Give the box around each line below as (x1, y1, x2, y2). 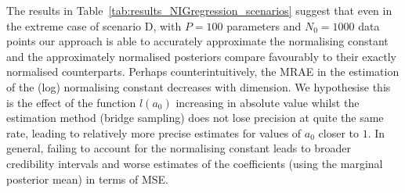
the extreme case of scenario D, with (6, 17, 182, 34)
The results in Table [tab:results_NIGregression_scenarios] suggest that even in (6, 2, 392, 18)
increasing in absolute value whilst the (175, 94, 360, 110)
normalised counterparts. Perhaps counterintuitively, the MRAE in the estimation (6, 63, 400, 80)
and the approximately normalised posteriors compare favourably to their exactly (6, 48, 396, 64)
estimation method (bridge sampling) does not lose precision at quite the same (6, 109, 384, 126)
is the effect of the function (6, 94, 136, 110)
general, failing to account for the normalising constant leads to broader (6, 140, 351, 156)
